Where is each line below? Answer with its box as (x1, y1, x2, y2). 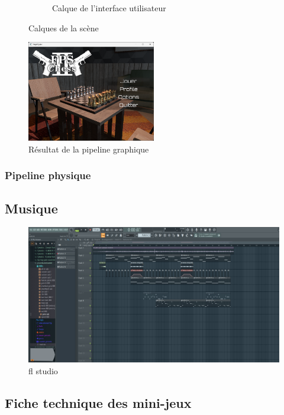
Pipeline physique (5, 168, 91, 183)
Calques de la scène (28, 21, 99, 34)
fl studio (28, 365, 58, 377)
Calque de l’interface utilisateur (52, 2, 166, 14)
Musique (5, 199, 58, 217)
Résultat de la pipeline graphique (28, 142, 149, 155)
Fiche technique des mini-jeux (5, 394, 192, 412)
